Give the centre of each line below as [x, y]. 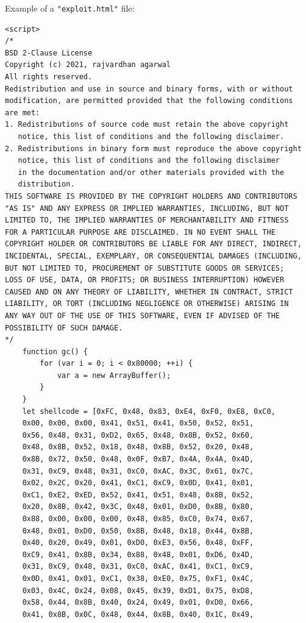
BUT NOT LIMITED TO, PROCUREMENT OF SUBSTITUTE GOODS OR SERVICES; [145, 268]
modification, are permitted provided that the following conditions [149, 101]
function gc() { [55, 351]
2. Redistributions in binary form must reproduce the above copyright [153, 148]
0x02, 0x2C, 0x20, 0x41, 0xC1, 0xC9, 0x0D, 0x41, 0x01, [138, 483]
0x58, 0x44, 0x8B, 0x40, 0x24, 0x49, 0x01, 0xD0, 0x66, [138, 603]
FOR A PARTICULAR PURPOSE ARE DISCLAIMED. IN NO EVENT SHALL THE [140, 232]
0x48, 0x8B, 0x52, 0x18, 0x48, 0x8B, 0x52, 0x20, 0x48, [138, 447]
